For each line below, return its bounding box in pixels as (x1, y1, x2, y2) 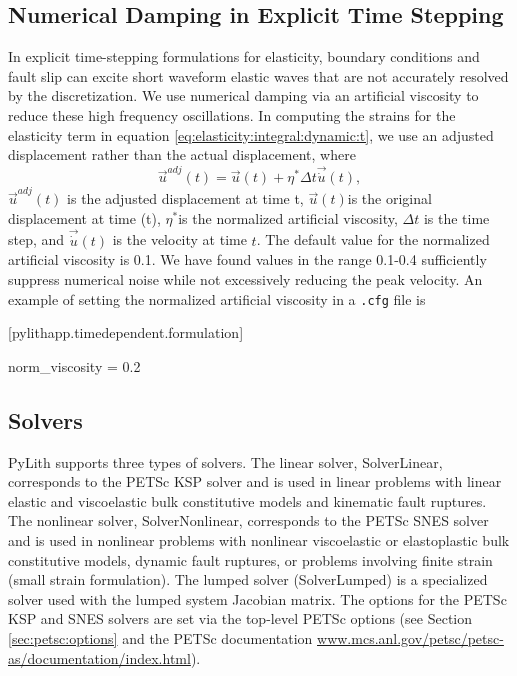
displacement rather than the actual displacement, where (8, 144, 356, 165)
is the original (347, 188, 432, 209)
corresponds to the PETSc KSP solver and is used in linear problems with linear (8, 471, 502, 492)
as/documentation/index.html (8, 647, 191, 668)
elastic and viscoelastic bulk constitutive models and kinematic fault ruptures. (8, 490, 487, 511)
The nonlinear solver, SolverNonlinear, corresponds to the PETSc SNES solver (8, 510, 489, 531)
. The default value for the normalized (256, 229, 490, 250)
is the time (423, 207, 490, 228)
